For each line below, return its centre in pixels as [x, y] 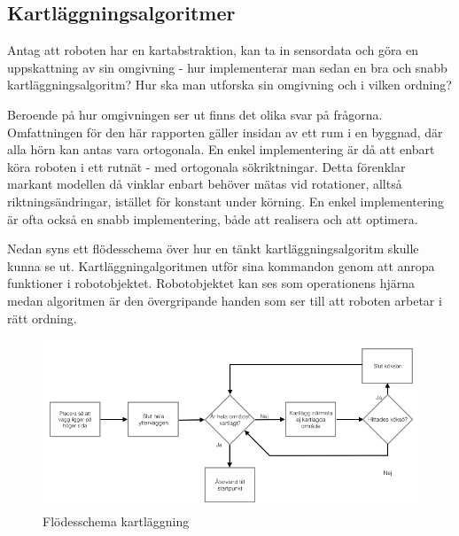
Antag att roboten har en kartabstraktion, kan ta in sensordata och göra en [213, 50]
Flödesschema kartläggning [116, 520]
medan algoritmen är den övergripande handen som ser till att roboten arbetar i [225, 300]
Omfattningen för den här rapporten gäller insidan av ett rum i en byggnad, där [225, 132]
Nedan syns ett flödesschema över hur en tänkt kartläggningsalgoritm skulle [213, 249]
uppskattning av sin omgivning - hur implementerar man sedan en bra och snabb [227, 67]
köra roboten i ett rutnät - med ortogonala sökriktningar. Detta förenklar [206, 166]
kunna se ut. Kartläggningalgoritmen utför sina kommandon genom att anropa [221, 265]
